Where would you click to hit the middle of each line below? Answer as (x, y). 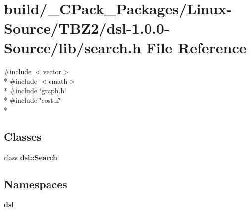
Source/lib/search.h (73, 47)
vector (52, 71)
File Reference (196, 47)
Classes (23, 136)
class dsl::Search (31, 157)
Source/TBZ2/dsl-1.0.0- (87, 28)
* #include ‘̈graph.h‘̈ (35, 90)
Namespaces (36, 184)
